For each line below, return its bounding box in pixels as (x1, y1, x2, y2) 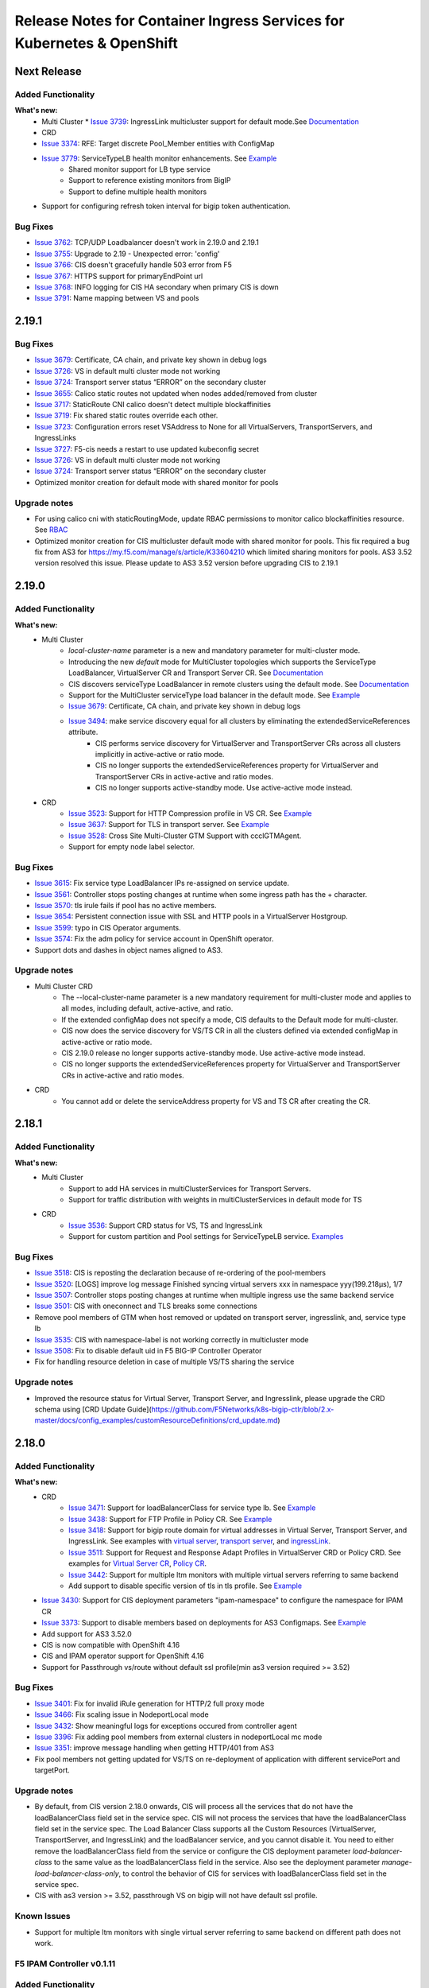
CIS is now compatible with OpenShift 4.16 (41, 1640, 180, 1649)
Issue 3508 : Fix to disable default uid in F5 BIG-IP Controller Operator (34, 1345, 262, 1355)
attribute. (68, 728, 99, 737)
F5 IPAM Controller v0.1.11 (14, 1958, 116, 1969)
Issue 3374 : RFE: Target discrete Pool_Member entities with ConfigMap (41, 139, 275, 149)
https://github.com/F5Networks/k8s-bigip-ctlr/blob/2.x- (151, 1404, 334, 1414)
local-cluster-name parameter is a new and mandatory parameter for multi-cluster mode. (68, 646, 361, 655)
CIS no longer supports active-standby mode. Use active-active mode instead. (95, 783, 353, 793)
